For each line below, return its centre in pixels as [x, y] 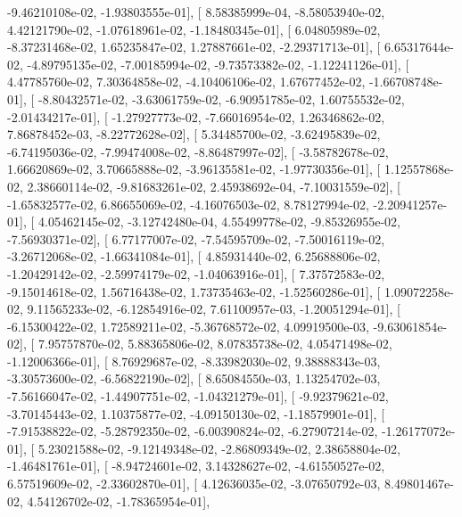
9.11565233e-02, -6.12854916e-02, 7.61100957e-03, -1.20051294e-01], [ [214, 309]
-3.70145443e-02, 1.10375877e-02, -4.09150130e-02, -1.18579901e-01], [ [196, 413]
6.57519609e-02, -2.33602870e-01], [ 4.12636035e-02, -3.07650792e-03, [194, 484]
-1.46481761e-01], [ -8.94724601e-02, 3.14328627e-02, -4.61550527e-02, [196, 466]
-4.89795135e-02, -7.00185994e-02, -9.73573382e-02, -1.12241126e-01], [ [218, 64]
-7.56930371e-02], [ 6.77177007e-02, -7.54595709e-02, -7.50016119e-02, [196, 238]
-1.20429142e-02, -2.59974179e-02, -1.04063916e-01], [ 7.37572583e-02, [196, 273]
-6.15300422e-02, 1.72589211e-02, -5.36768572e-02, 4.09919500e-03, [188, 326]
